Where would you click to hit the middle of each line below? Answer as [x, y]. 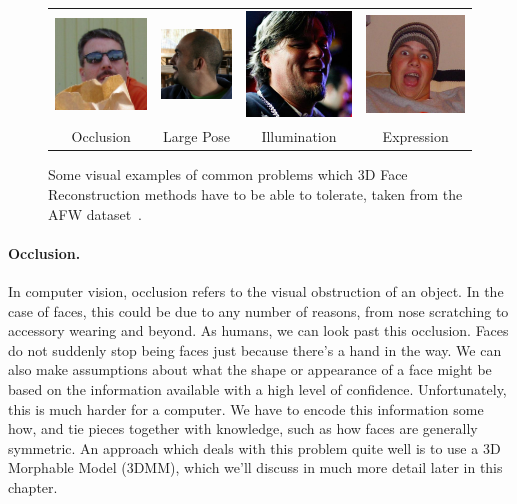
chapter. [33, 486]
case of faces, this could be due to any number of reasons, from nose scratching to [258, 310]
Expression [415, 136]
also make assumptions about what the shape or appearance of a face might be [250, 369]
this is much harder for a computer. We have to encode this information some [246, 408]
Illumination [299, 136]
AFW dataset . [95, 213]
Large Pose [197, 136]
